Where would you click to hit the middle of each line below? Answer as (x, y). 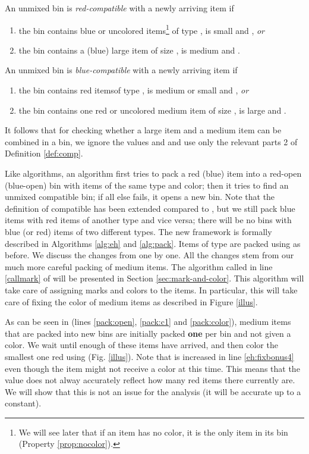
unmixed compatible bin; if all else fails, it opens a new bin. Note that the (140, 197)
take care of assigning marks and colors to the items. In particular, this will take (151, 289)
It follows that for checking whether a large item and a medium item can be (143, 130)
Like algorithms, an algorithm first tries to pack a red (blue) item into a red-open (153, 173)
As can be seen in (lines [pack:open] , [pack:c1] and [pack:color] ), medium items (148, 322)
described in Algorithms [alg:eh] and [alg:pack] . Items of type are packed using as (153, 243)
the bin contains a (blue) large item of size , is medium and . (129, 50)
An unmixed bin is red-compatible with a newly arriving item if (119, 8)
